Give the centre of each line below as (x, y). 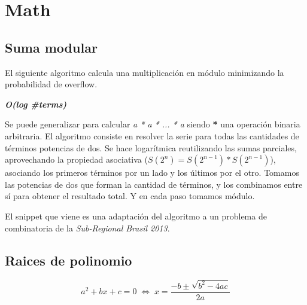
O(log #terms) (36, 104)
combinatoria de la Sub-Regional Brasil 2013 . (87, 228)
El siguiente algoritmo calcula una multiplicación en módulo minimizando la (145, 72)
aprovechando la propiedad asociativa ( (76, 159)
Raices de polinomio (69, 260)
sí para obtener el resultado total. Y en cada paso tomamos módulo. (130, 196)
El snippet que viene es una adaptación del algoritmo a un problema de (136, 216)
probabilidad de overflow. (51, 84)
